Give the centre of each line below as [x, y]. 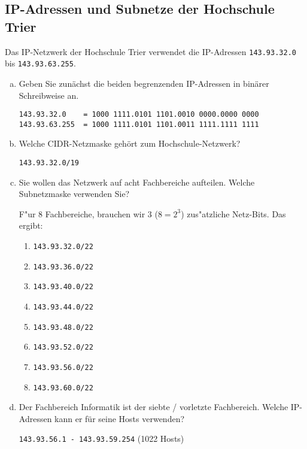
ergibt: [31, 225]
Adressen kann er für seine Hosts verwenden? [102, 418]
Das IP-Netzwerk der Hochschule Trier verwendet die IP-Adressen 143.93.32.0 [151, 51]
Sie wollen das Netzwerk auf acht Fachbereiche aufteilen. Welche [137, 182]
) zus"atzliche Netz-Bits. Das [233, 213]
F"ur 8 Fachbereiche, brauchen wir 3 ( [88, 213]
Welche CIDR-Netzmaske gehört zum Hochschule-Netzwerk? [130, 143]
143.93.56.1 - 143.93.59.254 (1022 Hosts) [101, 439]
